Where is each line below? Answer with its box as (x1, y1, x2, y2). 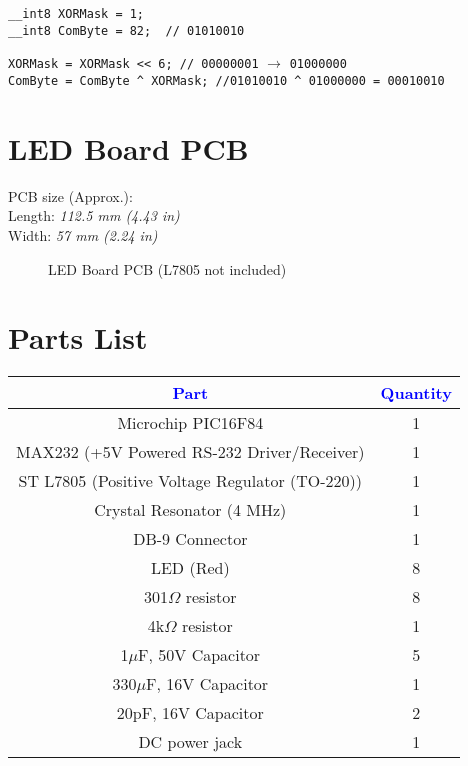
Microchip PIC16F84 (117, 411, 264, 435)
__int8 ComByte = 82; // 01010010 (8, 23, 245, 38)
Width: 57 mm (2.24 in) (8, 224, 158, 245)
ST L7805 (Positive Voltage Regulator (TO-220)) (18, 469, 363, 493)
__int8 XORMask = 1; (8, 7, 145, 21)
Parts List (8, 317, 148, 358)
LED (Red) (150, 556, 230, 580)
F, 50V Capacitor (138, 643, 261, 667)
